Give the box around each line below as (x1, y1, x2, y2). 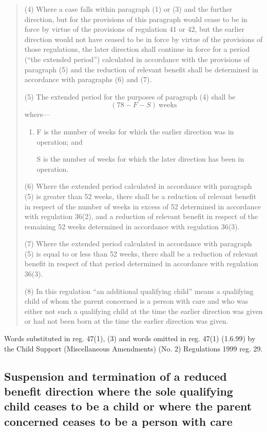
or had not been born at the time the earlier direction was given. (24, 316, 228, 326)
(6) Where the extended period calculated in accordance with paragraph (24, 181, 252, 191)
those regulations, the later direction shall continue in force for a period (24, 44, 250, 54)
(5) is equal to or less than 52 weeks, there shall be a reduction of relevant (24, 248, 258, 259)
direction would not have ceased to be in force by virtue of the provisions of (24, 33, 263, 44)
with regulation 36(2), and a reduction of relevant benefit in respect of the (24, 211, 258, 222)
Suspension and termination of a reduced (4, 368, 227, 384)
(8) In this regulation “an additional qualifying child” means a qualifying (24, 285, 254, 296)
